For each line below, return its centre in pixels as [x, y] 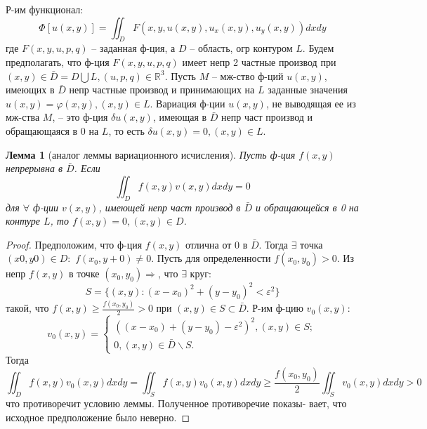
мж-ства [23, 117]
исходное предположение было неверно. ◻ [98, 417]
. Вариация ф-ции [188, 103]
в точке [84, 273]
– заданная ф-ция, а [133, 48]
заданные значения [308, 90]
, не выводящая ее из [311, 103]
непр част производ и [267, 117]
